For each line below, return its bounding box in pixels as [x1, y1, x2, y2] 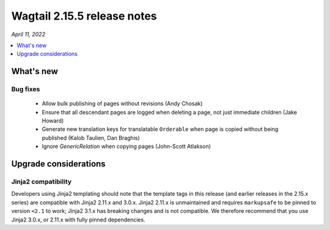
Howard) [42, 117, 64, 125]
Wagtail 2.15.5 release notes [11, 9, 157, 23]
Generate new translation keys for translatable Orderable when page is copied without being [42, 125, 279, 133]
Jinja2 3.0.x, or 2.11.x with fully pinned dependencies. [11, 216, 146, 223]
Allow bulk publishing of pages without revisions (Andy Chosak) [42, 100, 203, 107]
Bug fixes [11, 85, 40, 94]
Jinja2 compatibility [11, 177, 72, 186]
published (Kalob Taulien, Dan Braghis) [42, 134, 140, 141]
